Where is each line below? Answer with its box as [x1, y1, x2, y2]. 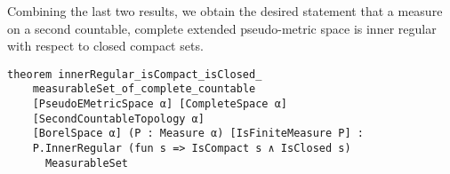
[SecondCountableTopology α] [32, 112, 205, 125]
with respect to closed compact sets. [7, 36, 204, 55]
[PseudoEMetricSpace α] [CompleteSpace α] [32, 98, 287, 111]
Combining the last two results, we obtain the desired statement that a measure [7, 2, 443, 20]
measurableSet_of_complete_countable [32, 83, 256, 96]
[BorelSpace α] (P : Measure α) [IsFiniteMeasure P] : [32, 127, 364, 140]
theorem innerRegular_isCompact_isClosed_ [7, 67, 262, 81]
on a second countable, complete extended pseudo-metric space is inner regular [7, 19, 437, 37]
